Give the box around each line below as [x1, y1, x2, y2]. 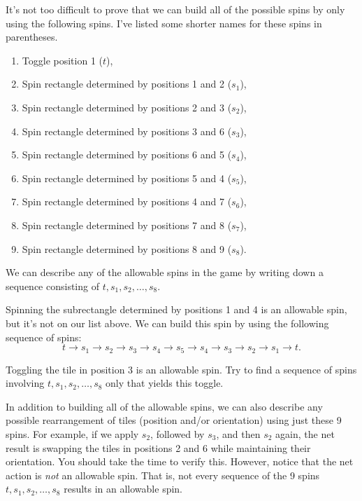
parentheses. [6, 29, 58, 44]
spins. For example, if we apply [6, 426, 139, 441]
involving [6, 376, 45, 390]
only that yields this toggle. [106, 376, 224, 390]
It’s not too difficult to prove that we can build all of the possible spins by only [6, 2, 345, 16]
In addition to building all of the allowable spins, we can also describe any [6, 399, 323, 413]
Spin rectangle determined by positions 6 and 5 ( [22, 147, 232, 162]
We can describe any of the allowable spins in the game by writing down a [6, 265, 324, 280]
